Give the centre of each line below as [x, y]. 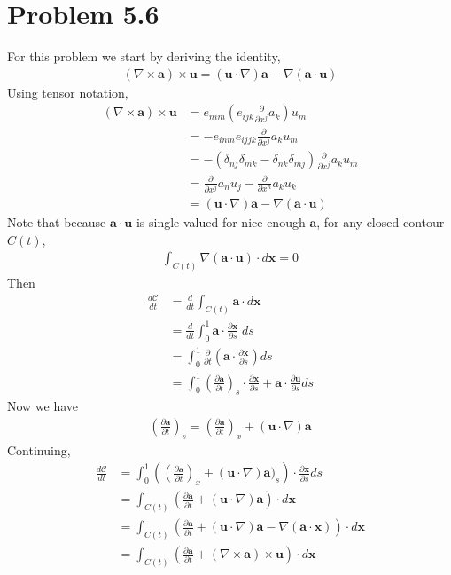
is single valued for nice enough [221, 222]
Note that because [57, 222]
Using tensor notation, [68, 92]
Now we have [43, 406]
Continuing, [39, 449]
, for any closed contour [381, 222]
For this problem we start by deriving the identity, [144, 56]
